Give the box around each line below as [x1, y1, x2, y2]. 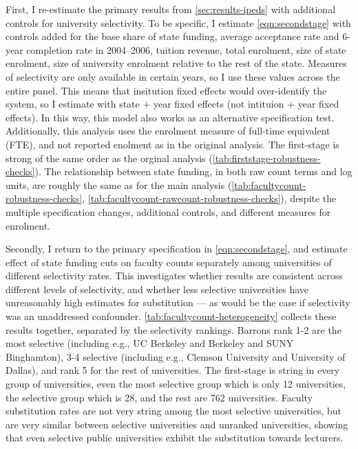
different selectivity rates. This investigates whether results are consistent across [6, 268, 343, 283]
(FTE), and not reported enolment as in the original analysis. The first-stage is [6, 137, 339, 151]
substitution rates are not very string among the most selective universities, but [6, 403, 342, 418]
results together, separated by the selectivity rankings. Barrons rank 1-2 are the [6, 322, 341, 337]
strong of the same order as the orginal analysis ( [6, 150, 213, 165]
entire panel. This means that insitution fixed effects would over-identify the [6, 83, 327, 97]
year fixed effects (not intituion [154, 97, 284, 111]
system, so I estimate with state [6, 97, 140, 111]
